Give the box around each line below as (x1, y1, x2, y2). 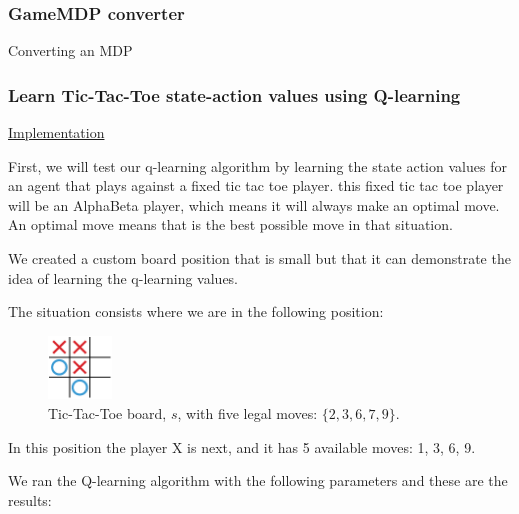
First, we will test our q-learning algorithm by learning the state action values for (8, 155, 507, 176)
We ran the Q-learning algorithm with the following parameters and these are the (8, 470, 508, 491)
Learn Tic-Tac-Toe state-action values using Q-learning (8, 82, 461, 107)
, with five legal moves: (177, 402, 318, 423)
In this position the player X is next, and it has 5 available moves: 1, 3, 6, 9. (8, 436, 476, 457)
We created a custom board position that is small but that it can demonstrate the (8, 248, 511, 268)
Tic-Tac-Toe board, (48, 402, 167, 423)
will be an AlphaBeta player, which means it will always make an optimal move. (8, 194, 500, 215)
